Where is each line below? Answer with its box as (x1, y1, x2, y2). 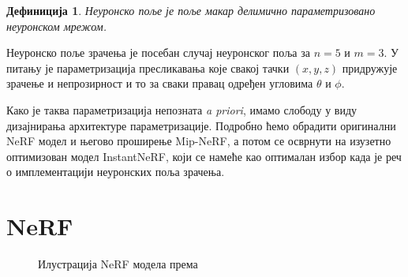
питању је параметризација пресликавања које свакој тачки (6, 59, 290, 76)
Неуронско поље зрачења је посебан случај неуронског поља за (6, 44, 310, 61)
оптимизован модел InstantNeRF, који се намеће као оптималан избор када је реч (6, 148, 402, 164)
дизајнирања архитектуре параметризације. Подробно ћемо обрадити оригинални (6, 117, 396, 133)
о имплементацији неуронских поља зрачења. (6, 163, 225, 180)
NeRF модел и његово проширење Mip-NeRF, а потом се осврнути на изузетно (6, 133, 391, 149)
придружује (342, 59, 398, 76)
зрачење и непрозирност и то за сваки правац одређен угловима (6, 75, 313, 92)
